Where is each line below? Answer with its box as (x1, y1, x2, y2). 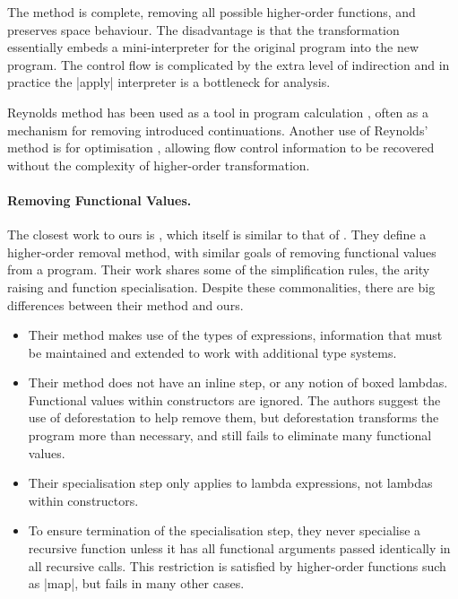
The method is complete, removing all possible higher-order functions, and (7, 3, 416, 21)
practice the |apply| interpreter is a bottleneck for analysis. (7, 73, 331, 91)
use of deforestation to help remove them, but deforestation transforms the (28, 408, 439, 427)
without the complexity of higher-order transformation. (7, 155, 310, 174)
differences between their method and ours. (7, 295, 244, 314)
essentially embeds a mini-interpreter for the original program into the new (7, 38, 419, 56)
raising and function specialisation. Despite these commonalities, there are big (7, 277, 436, 296)
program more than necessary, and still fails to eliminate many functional (28, 426, 432, 445)
